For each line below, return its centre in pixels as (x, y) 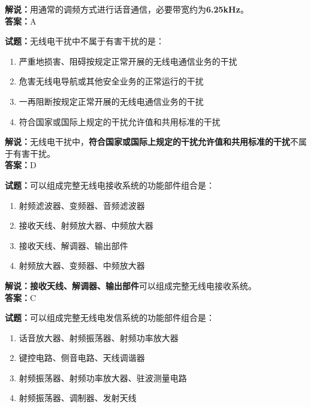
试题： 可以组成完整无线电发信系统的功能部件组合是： (110, 318)
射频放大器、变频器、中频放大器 (82, 265)
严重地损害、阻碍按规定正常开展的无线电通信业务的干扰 (128, 61)
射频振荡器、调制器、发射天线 (78, 398)
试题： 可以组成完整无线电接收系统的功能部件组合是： (110, 185)
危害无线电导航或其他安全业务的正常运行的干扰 (111, 81)
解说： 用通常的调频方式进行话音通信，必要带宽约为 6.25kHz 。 (127, 9)
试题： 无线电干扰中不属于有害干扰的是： (84, 41)
